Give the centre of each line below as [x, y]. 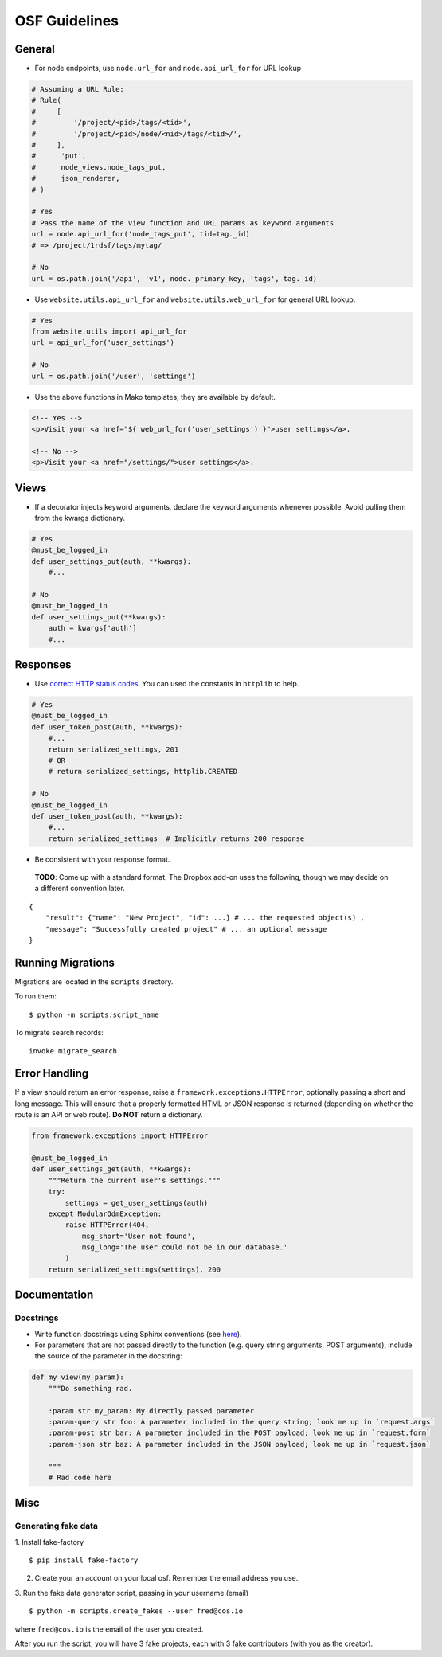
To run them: [36, 996]
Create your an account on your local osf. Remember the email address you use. [166, 1578]
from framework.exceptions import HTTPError [120, 1136]
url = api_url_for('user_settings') [103, 343]
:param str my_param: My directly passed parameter [151, 1411]
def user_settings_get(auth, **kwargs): [111, 1169]
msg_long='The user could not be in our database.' [185, 1247]
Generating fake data [57, 1526]
